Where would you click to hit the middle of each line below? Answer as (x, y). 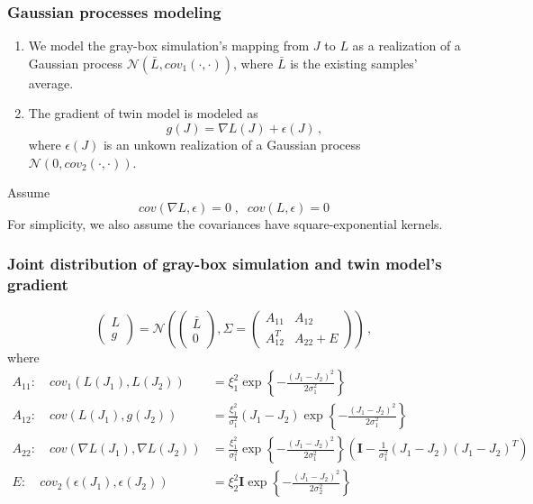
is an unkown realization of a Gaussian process (232, 144)
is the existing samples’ (354, 63)
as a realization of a (407, 46)
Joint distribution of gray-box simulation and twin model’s (225, 264)
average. (51, 82)
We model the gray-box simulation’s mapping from (169, 46)
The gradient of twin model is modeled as (143, 113)
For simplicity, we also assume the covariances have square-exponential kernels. (225, 223)
